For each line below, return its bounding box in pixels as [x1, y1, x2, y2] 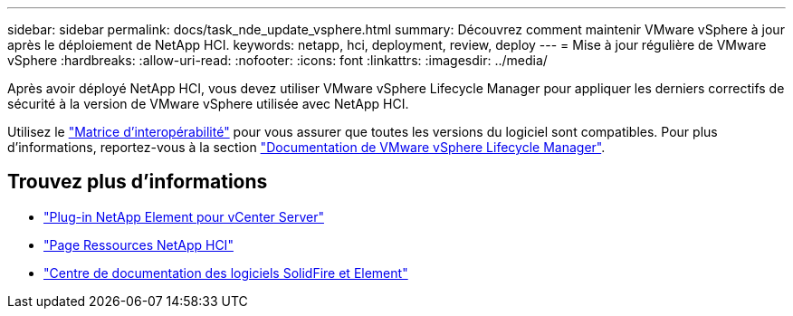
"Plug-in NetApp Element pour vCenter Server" [43, 208, 324, 225]
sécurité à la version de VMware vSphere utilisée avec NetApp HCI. [7, 96, 409, 111]
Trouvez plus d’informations [7, 170, 268, 194]
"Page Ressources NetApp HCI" [43, 236, 234, 253]
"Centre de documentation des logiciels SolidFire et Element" [43, 264, 408, 281]
